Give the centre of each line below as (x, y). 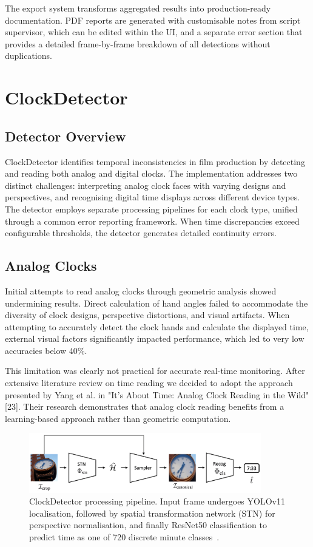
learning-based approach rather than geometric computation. (118, 418)
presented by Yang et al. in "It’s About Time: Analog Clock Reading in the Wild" (157, 394)
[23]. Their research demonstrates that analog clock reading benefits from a (145, 406)
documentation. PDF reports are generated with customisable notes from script (153, 20)
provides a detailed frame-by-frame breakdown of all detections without (138, 43)
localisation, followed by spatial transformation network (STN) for (152, 513)
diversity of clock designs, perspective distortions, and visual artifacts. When (147, 315)
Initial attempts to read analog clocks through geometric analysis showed (141, 290)
